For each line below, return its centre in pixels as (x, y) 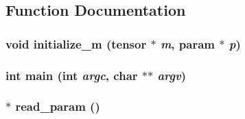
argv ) (172, 75)
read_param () (58, 106)
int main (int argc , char (72, 75)
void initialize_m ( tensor (76, 43)
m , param (188, 43)
